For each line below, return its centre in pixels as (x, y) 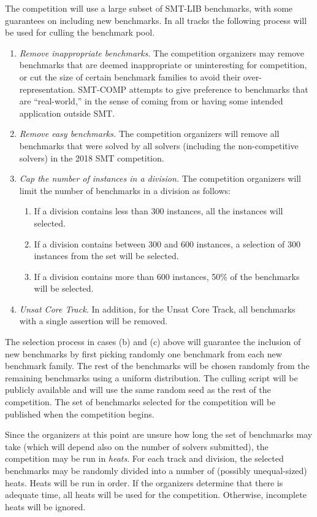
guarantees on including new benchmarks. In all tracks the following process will (156, 20)
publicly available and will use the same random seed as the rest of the (138, 390)
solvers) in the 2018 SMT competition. (92, 157)
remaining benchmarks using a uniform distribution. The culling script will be (151, 377)
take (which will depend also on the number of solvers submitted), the (137, 446)
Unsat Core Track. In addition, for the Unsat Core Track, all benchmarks (157, 309)
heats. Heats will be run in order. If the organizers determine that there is (144, 482)
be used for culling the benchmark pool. (80, 32)
